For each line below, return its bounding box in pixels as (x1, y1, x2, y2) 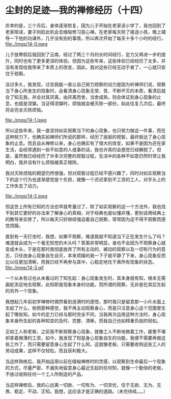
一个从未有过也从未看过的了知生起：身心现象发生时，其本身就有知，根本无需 (5, 275, 166, 281)
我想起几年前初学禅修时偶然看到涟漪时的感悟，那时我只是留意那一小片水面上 (5, 298, 166, 304)
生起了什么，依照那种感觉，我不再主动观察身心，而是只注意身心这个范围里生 (5, 305, 166, 311)
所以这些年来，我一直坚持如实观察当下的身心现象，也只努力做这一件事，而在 (5, 127, 166, 133)
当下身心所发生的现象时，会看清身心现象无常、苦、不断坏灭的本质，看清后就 (5, 88, 166, 94)
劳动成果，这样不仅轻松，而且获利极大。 (5, 347, 90, 354)
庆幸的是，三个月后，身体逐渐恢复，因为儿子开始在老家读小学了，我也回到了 (5, 22, 166, 28)
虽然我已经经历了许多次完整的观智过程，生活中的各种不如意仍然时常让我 (14, 153, 166, 159)
